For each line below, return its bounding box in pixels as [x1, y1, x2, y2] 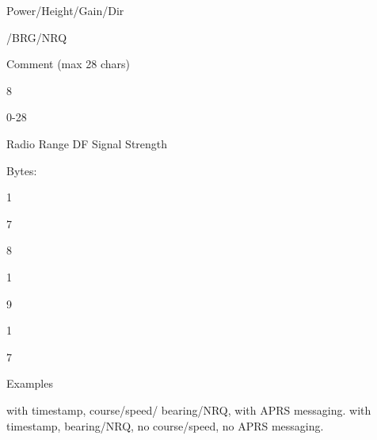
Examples [6, 375, 53, 392]
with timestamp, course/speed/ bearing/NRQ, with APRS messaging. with [6, 401, 371, 418]
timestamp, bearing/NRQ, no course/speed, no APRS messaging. [6, 417, 324, 434]
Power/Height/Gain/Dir [6, 2, 124, 18]
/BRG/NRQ [6, 29, 67, 45]
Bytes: [6, 162, 37, 178]
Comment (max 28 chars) [6, 55, 131, 72]
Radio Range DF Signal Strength [6, 135, 168, 151]
